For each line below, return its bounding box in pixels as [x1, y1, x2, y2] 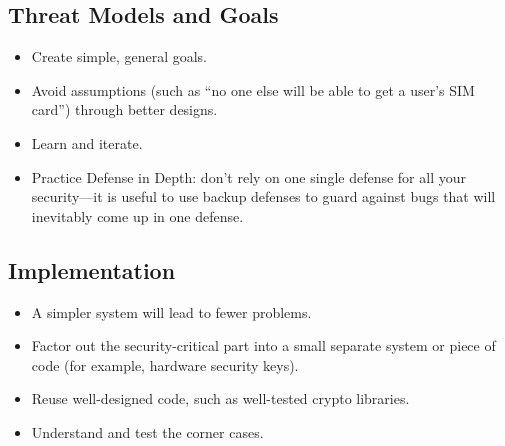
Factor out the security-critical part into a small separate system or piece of [31, 335, 496, 356]
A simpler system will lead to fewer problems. [31, 301, 312, 322]
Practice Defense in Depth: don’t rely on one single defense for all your [31, 166, 466, 187]
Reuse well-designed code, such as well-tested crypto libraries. [31, 388, 410, 409]
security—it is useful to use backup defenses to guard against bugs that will [31, 186, 496, 207]
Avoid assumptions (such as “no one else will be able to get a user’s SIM [31, 79, 475, 100]
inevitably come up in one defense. [31, 205, 244, 226]
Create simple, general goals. [31, 46, 208, 67]
